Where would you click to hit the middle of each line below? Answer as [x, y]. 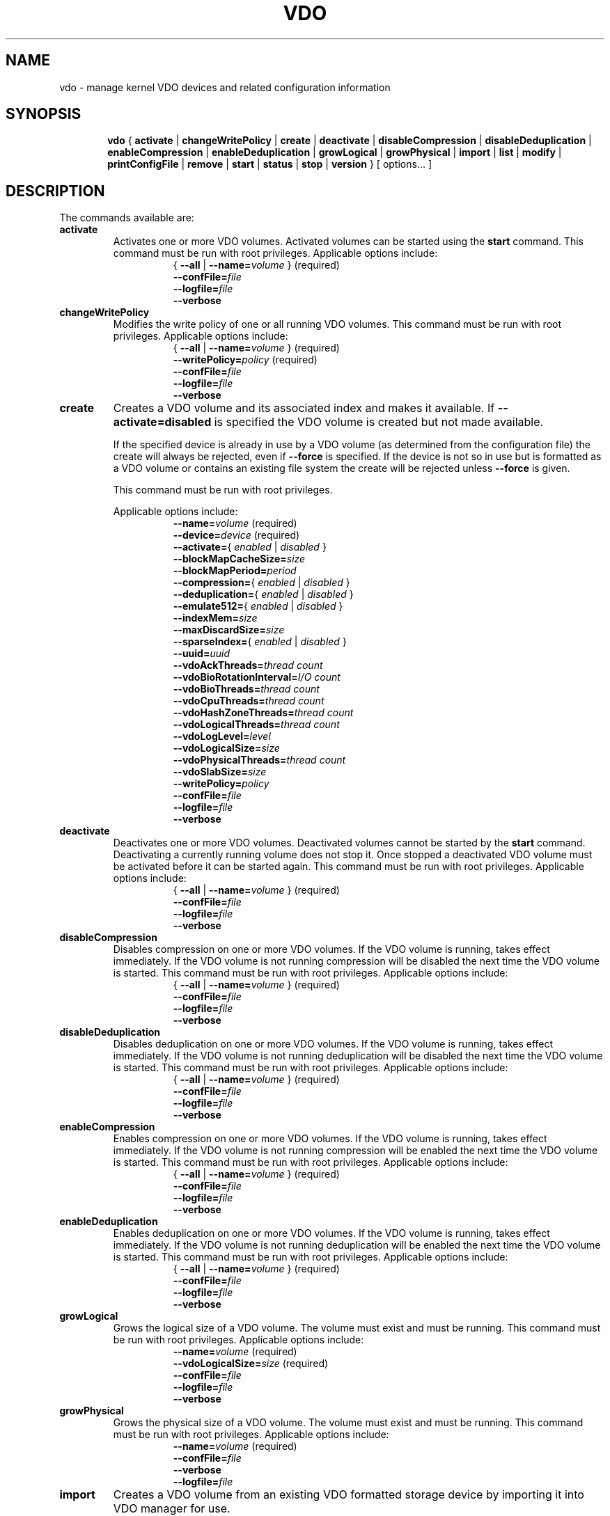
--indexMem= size [215, 618]
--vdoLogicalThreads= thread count [256, 725]
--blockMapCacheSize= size [239, 559]
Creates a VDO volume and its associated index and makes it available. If [304, 408]
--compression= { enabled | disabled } [261, 583]
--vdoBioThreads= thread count [246, 689]
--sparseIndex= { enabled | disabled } [260, 642]
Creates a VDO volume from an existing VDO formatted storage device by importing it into [349, 1495]
